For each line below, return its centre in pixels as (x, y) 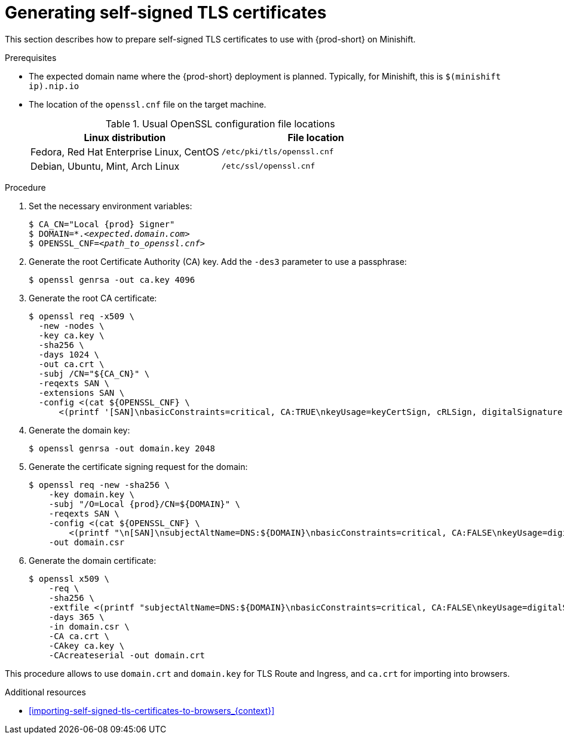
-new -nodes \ (71, 326)
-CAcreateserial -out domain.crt (127, 655)
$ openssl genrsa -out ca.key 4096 (112, 280)
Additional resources (45, 692)
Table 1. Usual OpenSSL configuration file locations (220, 123)
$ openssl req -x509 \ (82, 316)
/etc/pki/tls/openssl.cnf (278, 152)
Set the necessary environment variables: (111, 206)
